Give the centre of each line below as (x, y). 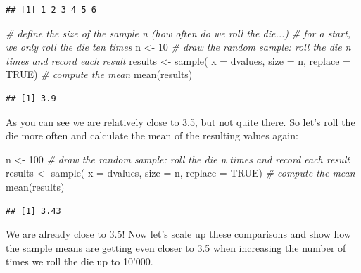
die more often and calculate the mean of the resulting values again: (152, 135)
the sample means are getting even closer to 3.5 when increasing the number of (176, 247)
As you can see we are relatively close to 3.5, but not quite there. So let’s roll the (180, 121)
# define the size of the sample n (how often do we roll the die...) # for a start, (178, 33)
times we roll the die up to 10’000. (80, 261)
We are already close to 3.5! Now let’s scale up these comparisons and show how (178, 234)
